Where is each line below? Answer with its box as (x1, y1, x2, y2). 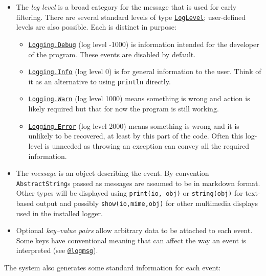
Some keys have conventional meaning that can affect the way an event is (16, 235, 247, 245)
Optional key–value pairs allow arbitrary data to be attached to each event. (16, 225, 253, 236)
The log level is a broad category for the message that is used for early (16, 2, 237, 12)
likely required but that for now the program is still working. (28, 103, 219, 114)
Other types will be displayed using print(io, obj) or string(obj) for (16, 188, 243, 198)
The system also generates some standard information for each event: (4, 262, 221, 273)
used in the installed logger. (16, 208, 103, 218)
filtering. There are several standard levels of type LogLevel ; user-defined (16, 11, 246, 22)
